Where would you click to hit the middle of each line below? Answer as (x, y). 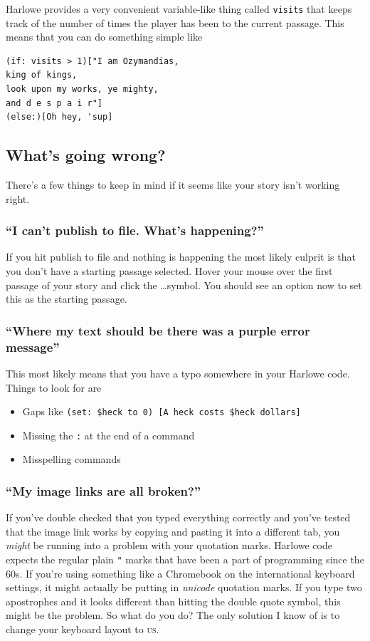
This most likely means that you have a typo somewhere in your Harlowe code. (178, 373)
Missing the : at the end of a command (109, 435)
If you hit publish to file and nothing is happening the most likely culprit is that (181, 257)
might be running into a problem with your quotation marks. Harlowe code (169, 545)
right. (18, 198)
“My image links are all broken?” (104, 490)
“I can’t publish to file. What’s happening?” (135, 230)
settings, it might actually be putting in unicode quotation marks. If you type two (184, 587)
